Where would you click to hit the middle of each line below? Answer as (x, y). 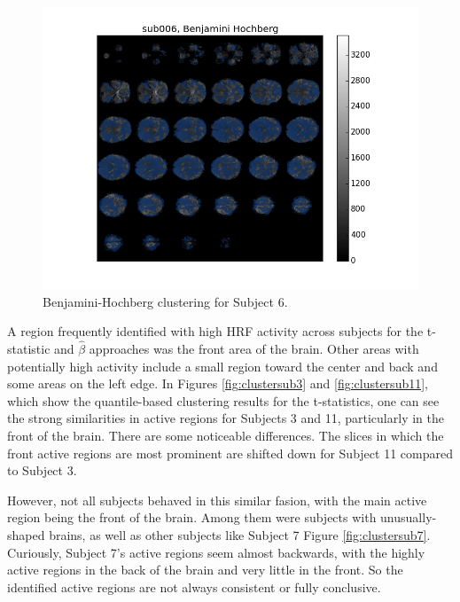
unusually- (409, 517)
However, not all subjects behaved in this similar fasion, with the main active (217, 500)
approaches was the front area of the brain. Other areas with (254, 348)
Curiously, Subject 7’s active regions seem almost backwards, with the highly (216, 552)
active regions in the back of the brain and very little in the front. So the (205, 570)
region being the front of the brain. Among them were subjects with (192, 517)
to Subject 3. (42, 470)
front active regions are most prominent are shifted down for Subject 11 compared (230, 453)
